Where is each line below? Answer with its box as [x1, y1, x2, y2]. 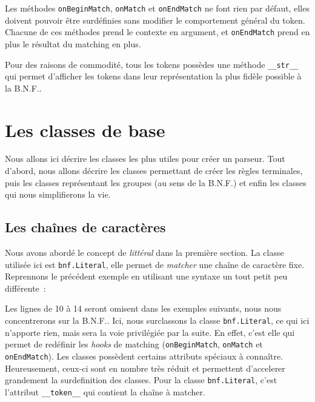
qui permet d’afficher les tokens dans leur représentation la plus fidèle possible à [5, 70, 302, 82]
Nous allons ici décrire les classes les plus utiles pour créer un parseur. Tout [5, 152, 285, 165]
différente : [5, 281, 46, 294]
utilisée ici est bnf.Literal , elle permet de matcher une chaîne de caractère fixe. [5, 258, 305, 270]
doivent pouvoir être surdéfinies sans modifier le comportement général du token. [5, 13, 305, 26]
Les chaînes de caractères [5, 218, 166, 236]
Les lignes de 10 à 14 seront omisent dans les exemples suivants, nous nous [5, 302, 282, 315]
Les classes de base [5, 117, 165, 142]
